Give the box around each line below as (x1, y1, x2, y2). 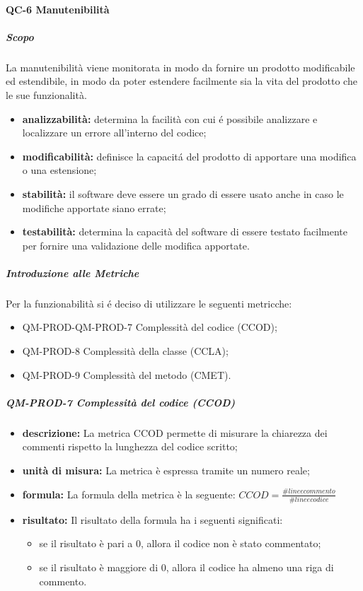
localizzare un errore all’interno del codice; (22, 125, 207, 140)
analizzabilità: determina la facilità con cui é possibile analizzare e (22, 111, 318, 126)
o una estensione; (22, 163, 97, 177)
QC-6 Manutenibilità (6, 1, 110, 16)
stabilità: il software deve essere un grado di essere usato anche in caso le (22, 186, 344, 201)
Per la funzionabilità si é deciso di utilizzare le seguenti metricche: (6, 295, 292, 310)
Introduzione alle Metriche (6, 265, 139, 280)
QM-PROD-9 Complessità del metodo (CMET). (22, 367, 231, 382)
